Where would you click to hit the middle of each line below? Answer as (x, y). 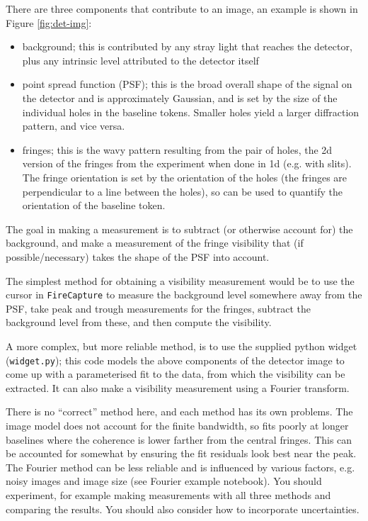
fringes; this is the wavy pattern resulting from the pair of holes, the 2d (177, 149)
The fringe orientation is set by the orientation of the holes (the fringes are (185, 177)
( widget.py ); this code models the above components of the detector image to (175, 360)
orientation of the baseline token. (94, 205)
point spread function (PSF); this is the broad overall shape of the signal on (187, 84)
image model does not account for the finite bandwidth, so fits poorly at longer (177, 425)
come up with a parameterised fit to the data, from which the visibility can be (176, 374)
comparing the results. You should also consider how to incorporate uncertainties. (183, 509)
